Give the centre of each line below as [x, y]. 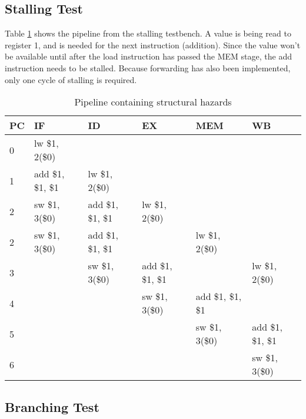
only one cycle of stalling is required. [71, 79]
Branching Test [52, 406]
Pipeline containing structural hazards [153, 102]
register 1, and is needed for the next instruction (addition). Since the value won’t [153, 44]
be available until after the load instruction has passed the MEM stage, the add [148, 56]
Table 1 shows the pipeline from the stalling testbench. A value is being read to [148, 33]
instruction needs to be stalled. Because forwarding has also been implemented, [148, 67]
